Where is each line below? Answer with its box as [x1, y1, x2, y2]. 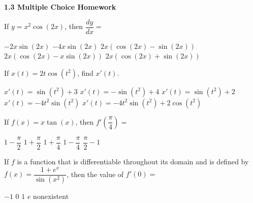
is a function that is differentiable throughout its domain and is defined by [17, 156, 249, 166]
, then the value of [67, 168, 124, 179]
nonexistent [33, 191, 69, 201]
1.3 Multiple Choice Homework [4, 2, 116, 12]
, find [77, 67, 93, 78]
